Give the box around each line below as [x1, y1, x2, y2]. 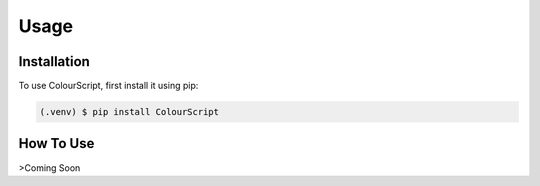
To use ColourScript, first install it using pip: [18, 80, 199, 92]
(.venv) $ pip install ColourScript [39, 106, 220, 118]
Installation [18, 53, 90, 70]
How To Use [18, 135, 95, 152]
